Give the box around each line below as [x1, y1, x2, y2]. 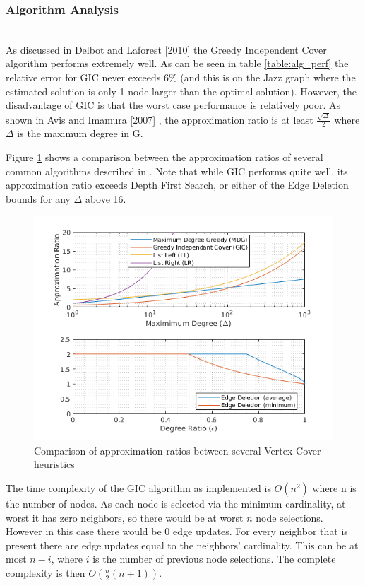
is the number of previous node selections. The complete [92, 551, 336, 566]
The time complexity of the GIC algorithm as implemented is [6, 481, 271, 496]
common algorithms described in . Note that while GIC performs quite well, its [6, 163, 348, 178]
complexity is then [6, 566, 85, 580]
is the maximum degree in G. [17, 126, 143, 141]
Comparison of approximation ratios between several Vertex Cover [34, 443, 321, 457]
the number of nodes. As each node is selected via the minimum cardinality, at [6, 496, 346, 511]
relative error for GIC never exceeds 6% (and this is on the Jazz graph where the [6, 70, 356, 84]
